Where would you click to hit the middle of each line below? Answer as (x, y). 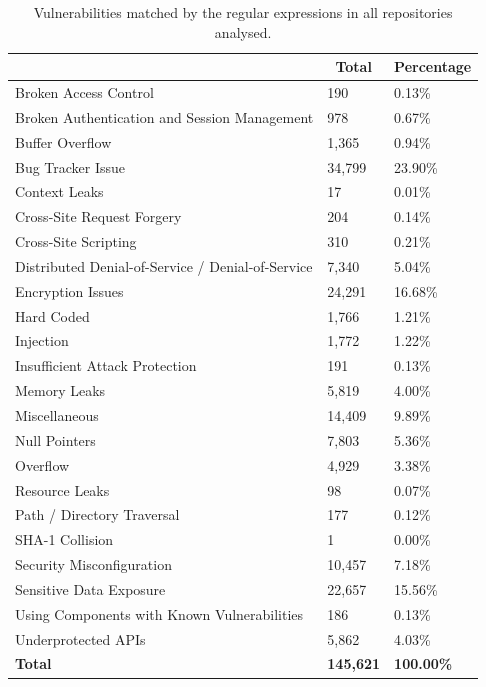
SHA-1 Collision (64, 539)
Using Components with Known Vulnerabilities (159, 613)
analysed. (243, 31)
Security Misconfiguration (93, 564)
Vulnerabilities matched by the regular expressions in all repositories (243, 12)
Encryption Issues (69, 290)
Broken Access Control (84, 92)
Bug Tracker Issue (70, 166)
